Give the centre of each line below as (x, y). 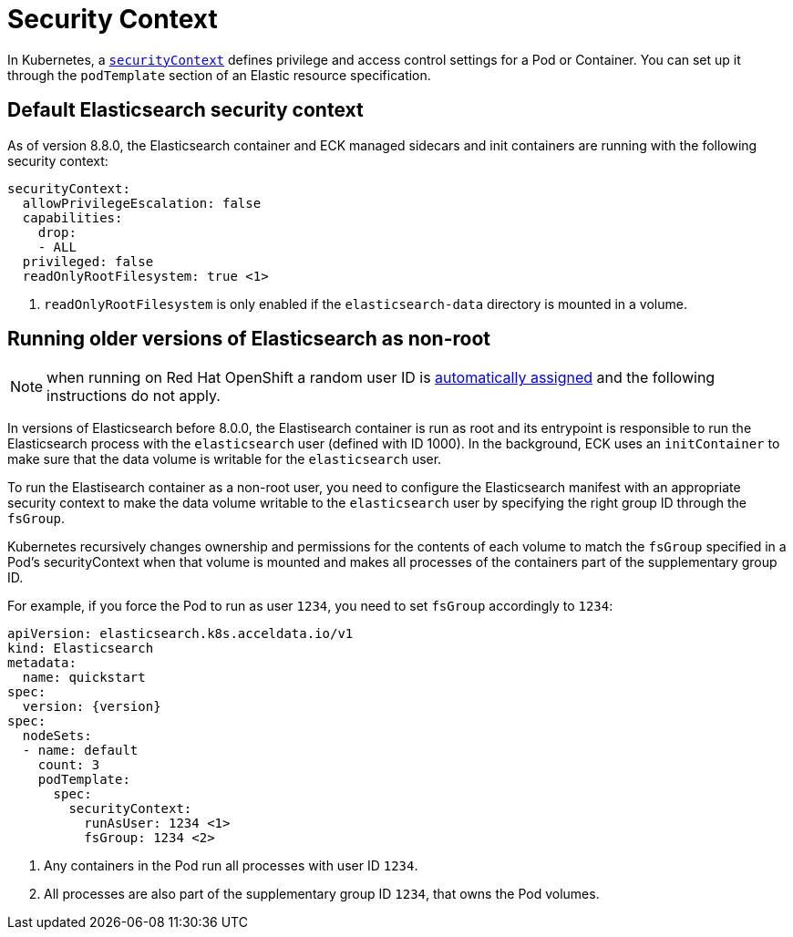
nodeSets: (57, 736)
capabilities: (72, 217)
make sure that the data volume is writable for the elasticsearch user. (225, 459)
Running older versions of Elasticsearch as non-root (249, 339)
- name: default (80, 751)
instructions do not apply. (134, 396)
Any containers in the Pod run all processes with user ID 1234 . (231, 866)
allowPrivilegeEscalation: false (142, 203)
